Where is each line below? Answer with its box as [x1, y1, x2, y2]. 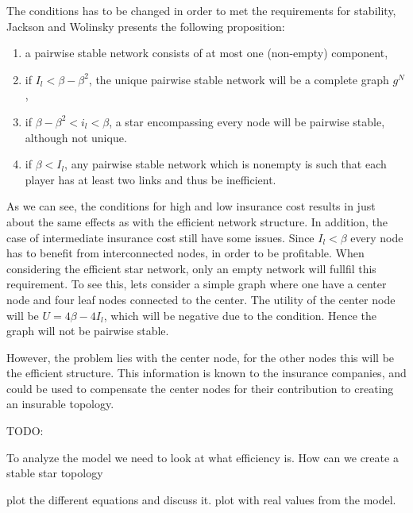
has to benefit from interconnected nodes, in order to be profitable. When [6, 245, 365, 261]
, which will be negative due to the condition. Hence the [103, 307, 377, 323]
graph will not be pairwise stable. [6, 322, 169, 339]
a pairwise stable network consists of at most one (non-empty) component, [25, 44, 388, 61]
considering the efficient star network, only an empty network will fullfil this [6, 260, 376, 276]
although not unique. [25, 129, 127, 145]
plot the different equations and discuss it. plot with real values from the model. [6, 491, 396, 507]
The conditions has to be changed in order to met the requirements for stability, [6, 2, 396, 18]
